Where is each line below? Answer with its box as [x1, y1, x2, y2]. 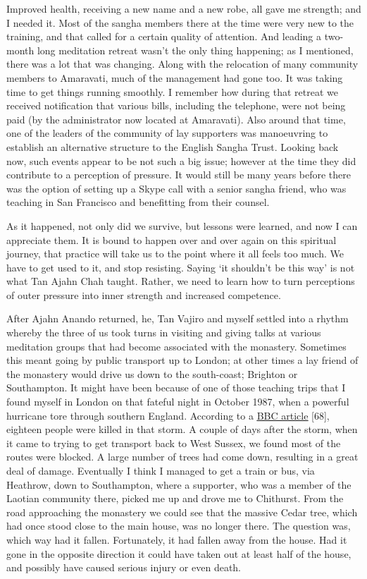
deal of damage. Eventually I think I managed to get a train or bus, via [6, 463, 315, 477]
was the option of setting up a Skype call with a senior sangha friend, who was [6, 181, 347, 195]
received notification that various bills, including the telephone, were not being [6, 98, 346, 113]
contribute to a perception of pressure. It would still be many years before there [6, 167, 352, 182]
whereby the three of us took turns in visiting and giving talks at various [6, 325, 321, 340]
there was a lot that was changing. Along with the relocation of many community [6, 56, 359, 71]
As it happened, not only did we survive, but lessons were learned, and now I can [6, 218, 358, 233]
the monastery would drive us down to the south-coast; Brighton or [6, 366, 298, 381]
